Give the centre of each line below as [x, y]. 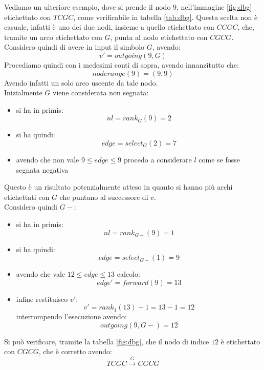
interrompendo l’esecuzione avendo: [71, 316]
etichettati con [27, 197]
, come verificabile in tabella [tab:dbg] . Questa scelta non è [166, 17]
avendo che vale [41, 274]
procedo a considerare [158, 159]
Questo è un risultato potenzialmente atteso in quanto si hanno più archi [118, 187]
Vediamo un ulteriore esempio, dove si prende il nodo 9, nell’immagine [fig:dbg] [128, 7]
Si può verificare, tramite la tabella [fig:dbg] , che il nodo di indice [107, 341]
